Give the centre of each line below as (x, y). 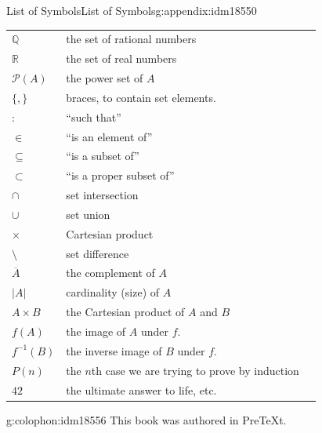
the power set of (105, 78)
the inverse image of (114, 350)
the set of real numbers (121, 58)
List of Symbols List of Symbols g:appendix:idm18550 (132, 10)
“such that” (94, 116)
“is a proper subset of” (120, 175)
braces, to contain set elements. (141, 97)
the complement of (110, 273)
